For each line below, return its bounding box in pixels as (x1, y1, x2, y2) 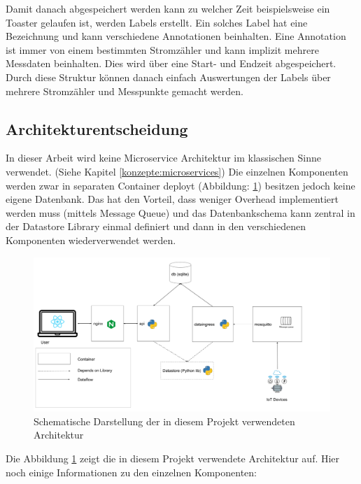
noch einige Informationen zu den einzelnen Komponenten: (6, 464, 257, 479)
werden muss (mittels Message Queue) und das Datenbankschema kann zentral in (6, 205, 355, 220)
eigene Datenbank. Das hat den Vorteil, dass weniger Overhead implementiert (6, 192, 339, 206)
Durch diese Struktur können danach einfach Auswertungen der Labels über (6, 69, 331, 84)
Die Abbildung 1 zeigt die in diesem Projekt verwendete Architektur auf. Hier (6, 450, 340, 465)
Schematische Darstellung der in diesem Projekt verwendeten (34, 413, 295, 428)
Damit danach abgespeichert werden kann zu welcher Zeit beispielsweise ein (6, 1, 330, 15)
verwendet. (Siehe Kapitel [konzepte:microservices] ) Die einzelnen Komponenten (6, 164, 348, 178)
